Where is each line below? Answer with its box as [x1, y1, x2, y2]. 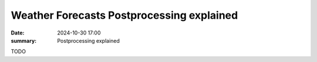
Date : [11, 29, 25, 36]
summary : [11, 37, 37, 44]
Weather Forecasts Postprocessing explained [11, 9, 238, 22]
